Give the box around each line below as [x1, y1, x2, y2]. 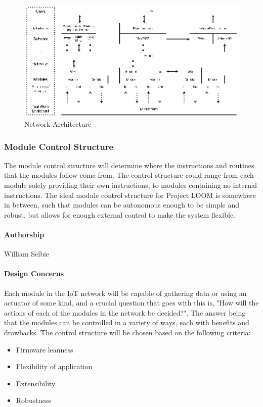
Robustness [16, 395, 51, 405]
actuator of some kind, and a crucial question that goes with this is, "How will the [4, 297, 259, 308]
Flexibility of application [16, 361, 93, 372]
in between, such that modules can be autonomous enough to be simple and [4, 199, 240, 210]
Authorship [4, 229, 45, 240]
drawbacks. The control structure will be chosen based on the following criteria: [4, 327, 251, 337]
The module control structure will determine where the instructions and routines [4, 160, 254, 170]
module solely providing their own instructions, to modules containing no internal [4, 180, 257, 190]
